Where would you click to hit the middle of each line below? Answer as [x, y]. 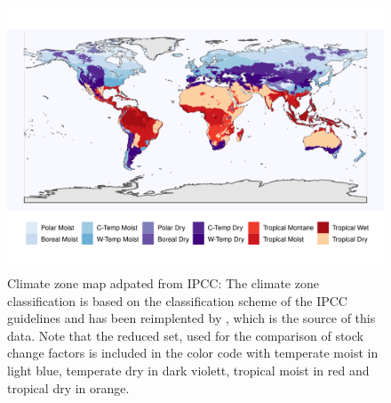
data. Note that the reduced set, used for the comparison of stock [185, 335]
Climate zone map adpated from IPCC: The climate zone [163, 283]
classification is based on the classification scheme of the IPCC [177, 300]
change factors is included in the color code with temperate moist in [193, 353]
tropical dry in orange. [68, 387]
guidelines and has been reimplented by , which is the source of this [192, 318]
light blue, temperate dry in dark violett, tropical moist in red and [188, 371]
